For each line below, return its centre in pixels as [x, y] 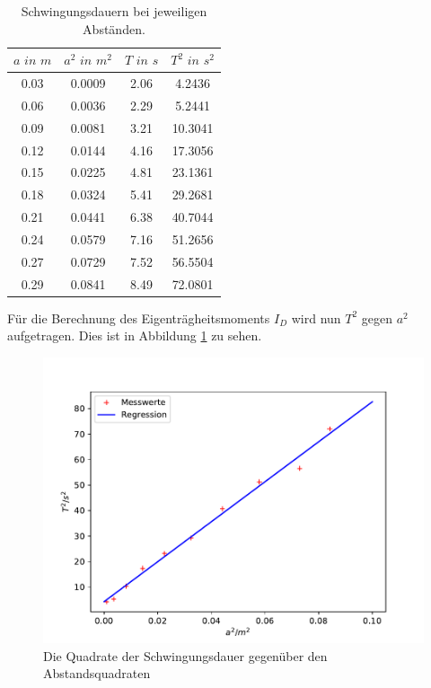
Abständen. [114, 28]
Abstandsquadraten [97, 673]
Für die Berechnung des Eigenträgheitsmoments [139, 318]
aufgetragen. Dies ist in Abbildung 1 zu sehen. [135, 335]
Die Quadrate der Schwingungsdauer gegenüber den [185, 655]
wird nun [316, 318]
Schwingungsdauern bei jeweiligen [114, 11]
